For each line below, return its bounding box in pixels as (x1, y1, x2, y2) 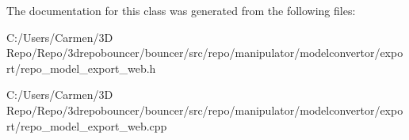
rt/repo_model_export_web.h (6, 59, 156, 76)
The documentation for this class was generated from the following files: (6, 2, 356, 18)
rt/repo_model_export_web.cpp (6, 117, 167, 134)
